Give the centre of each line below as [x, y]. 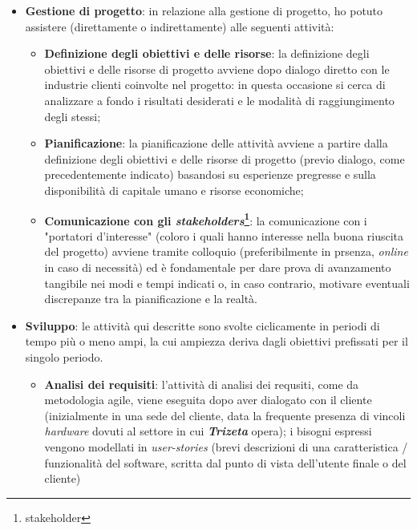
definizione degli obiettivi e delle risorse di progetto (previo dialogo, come [225, 158]
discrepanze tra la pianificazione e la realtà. [151, 299]
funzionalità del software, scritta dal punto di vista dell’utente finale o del [225, 462]
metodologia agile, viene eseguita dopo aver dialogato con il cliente [208, 400]
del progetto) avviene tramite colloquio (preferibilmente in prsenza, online [226, 251]
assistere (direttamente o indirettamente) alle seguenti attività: [180, 26]
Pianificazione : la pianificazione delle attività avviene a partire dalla [216, 143]
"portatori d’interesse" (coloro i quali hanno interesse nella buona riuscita [224, 235]
